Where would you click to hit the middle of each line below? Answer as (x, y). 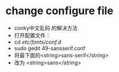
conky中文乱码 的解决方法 (46, 28)
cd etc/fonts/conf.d (38, 42)
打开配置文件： (32, 35)
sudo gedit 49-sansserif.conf (50, 48)
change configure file (59, 11)
